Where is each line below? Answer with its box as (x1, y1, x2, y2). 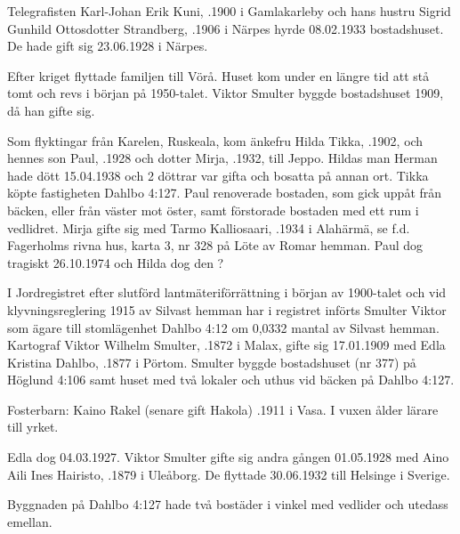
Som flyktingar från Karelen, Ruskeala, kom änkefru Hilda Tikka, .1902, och (7, 131, 424, 150)
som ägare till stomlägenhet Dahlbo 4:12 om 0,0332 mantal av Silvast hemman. (7, 318, 440, 336)
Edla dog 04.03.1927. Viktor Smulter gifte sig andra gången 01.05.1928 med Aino (7, 448, 449, 466)
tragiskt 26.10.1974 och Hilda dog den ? (7, 253, 224, 271)
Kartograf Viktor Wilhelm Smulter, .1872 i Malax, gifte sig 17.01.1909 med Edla (7, 336, 446, 354)
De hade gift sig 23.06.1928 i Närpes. (7, 36, 208, 55)
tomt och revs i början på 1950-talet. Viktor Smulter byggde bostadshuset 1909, (7, 84, 444, 102)
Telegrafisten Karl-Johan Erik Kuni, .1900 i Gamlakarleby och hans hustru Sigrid (7, 2, 451, 20)
